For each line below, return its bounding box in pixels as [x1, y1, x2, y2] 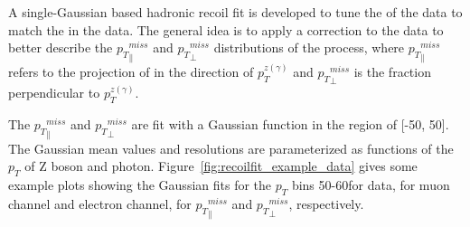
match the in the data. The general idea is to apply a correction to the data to [8, 20, 444, 39]
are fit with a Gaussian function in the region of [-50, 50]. [131, 115, 449, 134]
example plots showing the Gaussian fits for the [8, 175, 272, 194]
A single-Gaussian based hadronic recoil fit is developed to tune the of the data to [8, 3, 463, 21]
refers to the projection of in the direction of [8, 61, 254, 80]
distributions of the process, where [213, 38, 405, 57]
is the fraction [353, 61, 431, 80]
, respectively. [288, 194, 364, 213]
